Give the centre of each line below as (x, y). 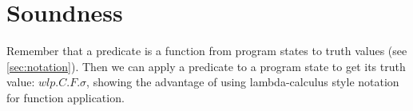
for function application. (66, 97)
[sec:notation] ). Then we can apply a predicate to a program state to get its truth (206, 66)
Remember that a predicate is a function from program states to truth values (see (207, 51)
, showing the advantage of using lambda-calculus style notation (243, 82)
